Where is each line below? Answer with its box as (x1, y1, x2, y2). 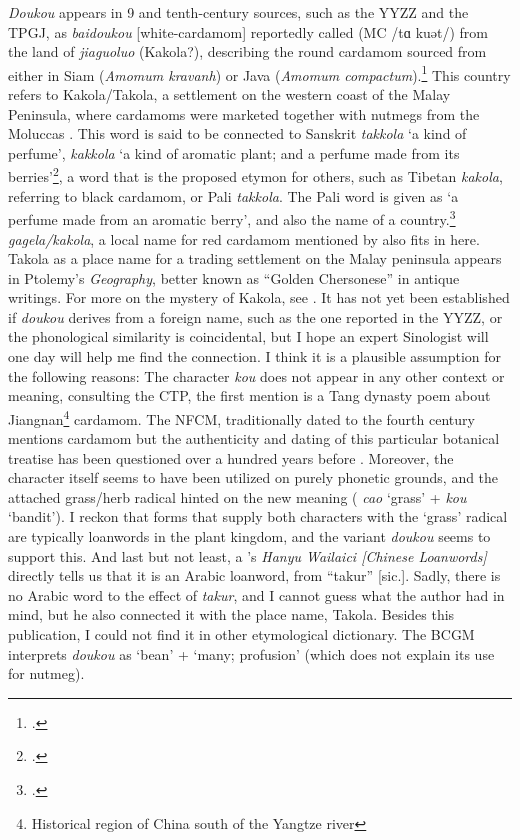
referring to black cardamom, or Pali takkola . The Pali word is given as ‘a (8, 185, 459, 206)
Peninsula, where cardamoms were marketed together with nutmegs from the (8, 103, 480, 124)
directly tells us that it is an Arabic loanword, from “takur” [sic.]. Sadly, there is (8, 565, 501, 586)
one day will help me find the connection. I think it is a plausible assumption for (8, 346, 502, 367)
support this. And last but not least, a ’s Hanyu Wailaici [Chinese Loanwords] (8, 545, 487, 566)
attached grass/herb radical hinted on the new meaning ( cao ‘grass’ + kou (8, 486, 467, 507)
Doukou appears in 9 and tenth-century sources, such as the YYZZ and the (8, 2, 469, 22)
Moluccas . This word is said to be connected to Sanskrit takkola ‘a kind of (8, 123, 467, 144)
